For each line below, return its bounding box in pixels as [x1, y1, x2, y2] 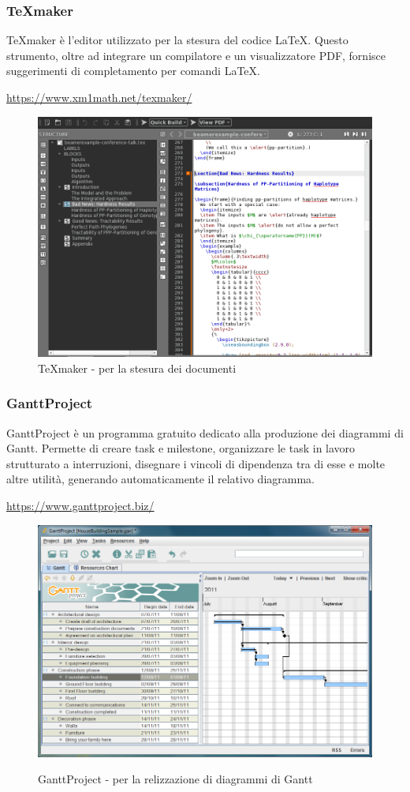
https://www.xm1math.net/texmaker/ [6, 89, 192, 105]
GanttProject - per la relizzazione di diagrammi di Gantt [38, 771, 313, 787]
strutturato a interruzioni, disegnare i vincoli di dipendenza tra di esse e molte [6, 455, 386, 471]
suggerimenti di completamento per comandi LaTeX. [6, 62, 260, 79]
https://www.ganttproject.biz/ [6, 497, 155, 513]
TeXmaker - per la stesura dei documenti [38, 359, 237, 376]
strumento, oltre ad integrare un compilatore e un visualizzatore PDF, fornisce [6, 47, 386, 63]
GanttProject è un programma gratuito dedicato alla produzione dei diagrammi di [6, 424, 404, 441]
